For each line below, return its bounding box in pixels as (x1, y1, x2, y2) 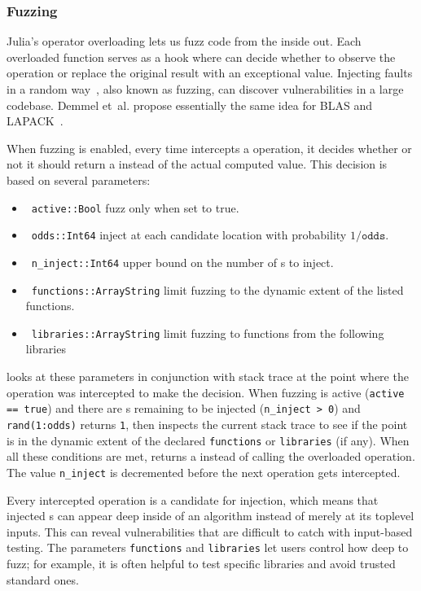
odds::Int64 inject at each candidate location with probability (31, 226, 347, 243)
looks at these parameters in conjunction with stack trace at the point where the (7, 368, 409, 385)
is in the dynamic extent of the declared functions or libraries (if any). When (7, 431, 410, 449)
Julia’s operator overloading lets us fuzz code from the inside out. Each (7, 33, 362, 50)
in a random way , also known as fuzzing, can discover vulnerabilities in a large (7, 81, 404, 97)
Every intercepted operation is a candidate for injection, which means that (7, 491, 379, 508)
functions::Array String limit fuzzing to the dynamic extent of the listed (31, 281, 404, 298)
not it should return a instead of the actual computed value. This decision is (7, 155, 388, 173)
